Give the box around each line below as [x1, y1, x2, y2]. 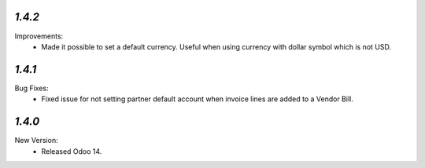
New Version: [14, 136, 58, 145]
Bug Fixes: [14, 83, 49, 93]
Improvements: [14, 31, 64, 41]
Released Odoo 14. [41, 146, 102, 156]
